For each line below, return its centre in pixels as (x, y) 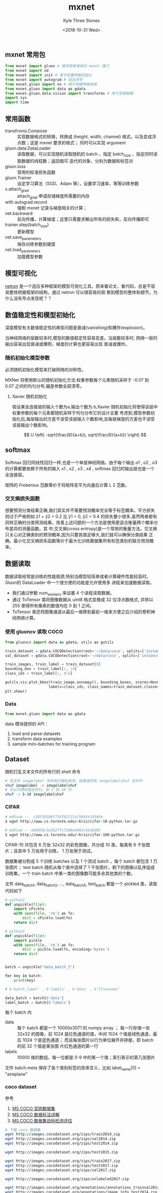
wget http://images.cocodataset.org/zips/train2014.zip (63, 1135)
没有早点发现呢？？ (33, 298)
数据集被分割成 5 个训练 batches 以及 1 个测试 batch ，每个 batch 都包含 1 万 (81, 861)
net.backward (19, 213)
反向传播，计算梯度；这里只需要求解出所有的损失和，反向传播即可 (83, 219)
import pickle (28, 940)
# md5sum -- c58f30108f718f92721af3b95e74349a (54, 817)
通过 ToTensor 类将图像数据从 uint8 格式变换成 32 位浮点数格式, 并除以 (83, 600)
